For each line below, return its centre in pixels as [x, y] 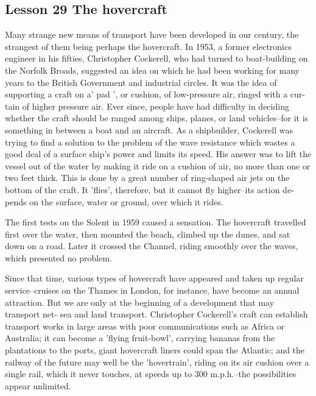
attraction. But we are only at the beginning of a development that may [140, 302]
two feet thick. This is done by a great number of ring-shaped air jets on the [147, 178]
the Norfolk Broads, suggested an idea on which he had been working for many [152, 70]
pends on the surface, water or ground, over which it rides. [114, 201]
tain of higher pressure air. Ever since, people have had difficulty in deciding [147, 106]
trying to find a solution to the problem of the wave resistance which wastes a [150, 142]
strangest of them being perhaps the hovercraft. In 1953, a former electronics [148, 46]
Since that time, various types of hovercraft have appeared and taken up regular [154, 278]
